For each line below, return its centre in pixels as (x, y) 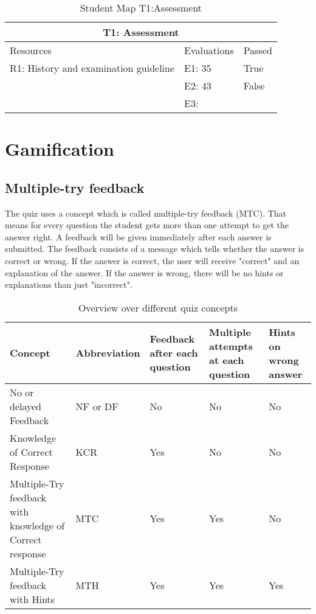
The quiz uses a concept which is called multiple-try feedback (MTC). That (146, 213)
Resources (31, 50)
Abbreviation (108, 353)
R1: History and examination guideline (92, 68)
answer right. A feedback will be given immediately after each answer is (138, 236)
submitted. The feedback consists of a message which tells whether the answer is (155, 249)
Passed (258, 50)
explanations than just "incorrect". (69, 284)
